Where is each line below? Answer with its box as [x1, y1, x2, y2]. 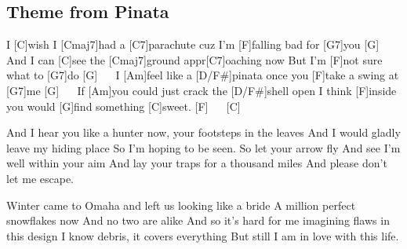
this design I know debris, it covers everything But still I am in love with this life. [6, 227, 399, 244]
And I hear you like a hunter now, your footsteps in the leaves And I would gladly [6, 124, 401, 141]
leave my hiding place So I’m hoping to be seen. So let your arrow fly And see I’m [6, 139, 401, 156]
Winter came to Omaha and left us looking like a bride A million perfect [6, 196, 356, 213]
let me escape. [6, 170, 74, 186]
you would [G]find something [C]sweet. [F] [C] [6, 97, 241, 114]
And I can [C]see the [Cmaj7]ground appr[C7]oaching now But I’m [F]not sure [6, 51, 383, 68]
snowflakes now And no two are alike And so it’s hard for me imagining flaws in [6, 212, 390, 229]
